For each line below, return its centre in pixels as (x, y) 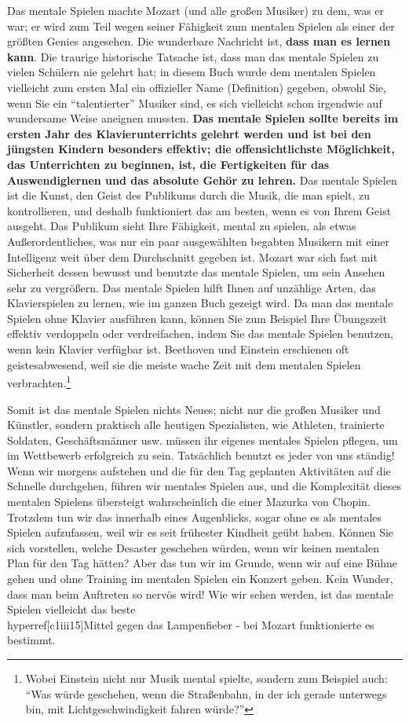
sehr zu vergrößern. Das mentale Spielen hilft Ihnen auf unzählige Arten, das (192, 287)
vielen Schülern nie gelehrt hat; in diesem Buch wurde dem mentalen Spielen (192, 72)
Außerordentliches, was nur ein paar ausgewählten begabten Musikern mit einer (199, 241)
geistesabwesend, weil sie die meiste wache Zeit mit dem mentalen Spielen (184, 364)
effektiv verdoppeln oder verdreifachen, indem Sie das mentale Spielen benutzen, (200, 334)
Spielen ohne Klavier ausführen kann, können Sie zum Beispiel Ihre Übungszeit (197, 318)
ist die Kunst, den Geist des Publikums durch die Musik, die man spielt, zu (189, 195)
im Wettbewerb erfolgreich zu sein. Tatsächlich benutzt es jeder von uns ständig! (201, 455)
